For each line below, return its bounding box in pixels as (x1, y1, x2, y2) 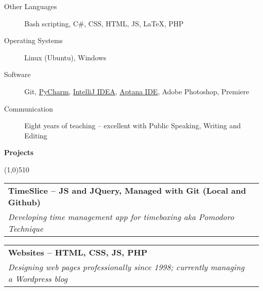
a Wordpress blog (8, 272, 68, 284)
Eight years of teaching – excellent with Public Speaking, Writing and (24, 120, 241, 131)
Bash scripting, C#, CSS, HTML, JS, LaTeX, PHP (24, 18, 184, 28)
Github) (8, 196, 41, 208)
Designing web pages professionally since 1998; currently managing (8, 261, 245, 273)
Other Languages (4, 1, 57, 11)
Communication (4, 103, 53, 114)
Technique (8, 222, 43, 234)
